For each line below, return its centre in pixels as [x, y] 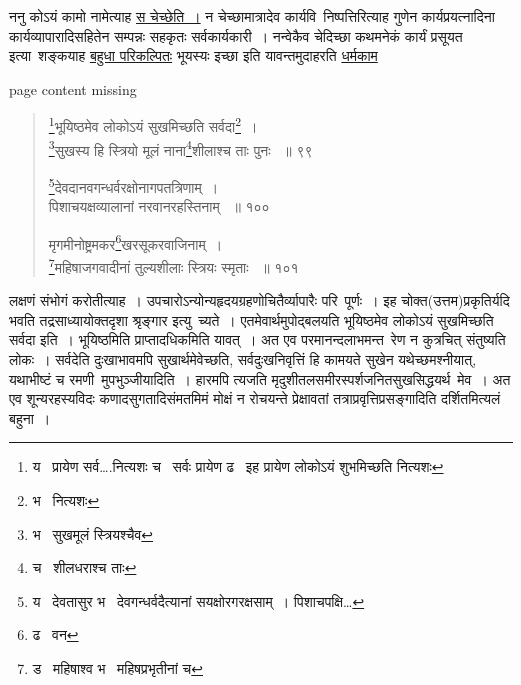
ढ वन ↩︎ [55, 634]
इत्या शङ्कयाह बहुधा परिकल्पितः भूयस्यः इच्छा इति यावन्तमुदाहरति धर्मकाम [193, 55]
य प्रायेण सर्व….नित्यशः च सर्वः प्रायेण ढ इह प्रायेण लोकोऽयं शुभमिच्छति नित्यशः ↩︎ [238, 466]
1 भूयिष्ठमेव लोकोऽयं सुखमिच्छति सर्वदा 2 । [153, 125]
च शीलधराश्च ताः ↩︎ [84, 567]
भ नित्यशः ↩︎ [66, 499]
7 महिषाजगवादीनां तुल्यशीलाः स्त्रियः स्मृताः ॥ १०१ [173, 265]
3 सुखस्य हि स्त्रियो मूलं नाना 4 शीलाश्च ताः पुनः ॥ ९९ [180, 148]
